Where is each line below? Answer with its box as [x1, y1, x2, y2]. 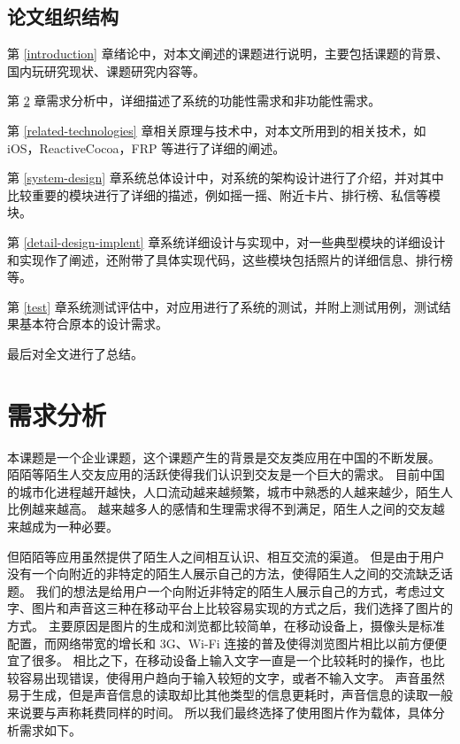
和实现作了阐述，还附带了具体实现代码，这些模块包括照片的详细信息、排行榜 [7, 250, 453, 268]
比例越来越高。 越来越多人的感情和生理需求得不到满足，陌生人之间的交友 [7, 500, 433, 518]
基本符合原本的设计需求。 [19, 314, 168, 333]
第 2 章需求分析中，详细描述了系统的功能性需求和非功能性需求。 [7, 91, 381, 110]
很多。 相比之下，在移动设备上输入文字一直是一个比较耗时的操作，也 [31, 651, 433, 670]
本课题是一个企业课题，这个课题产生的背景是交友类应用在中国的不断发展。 [7, 447, 441, 466]
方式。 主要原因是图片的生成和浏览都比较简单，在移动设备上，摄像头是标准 [7, 616, 445, 634]
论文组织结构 [7, 3, 119, 30]
